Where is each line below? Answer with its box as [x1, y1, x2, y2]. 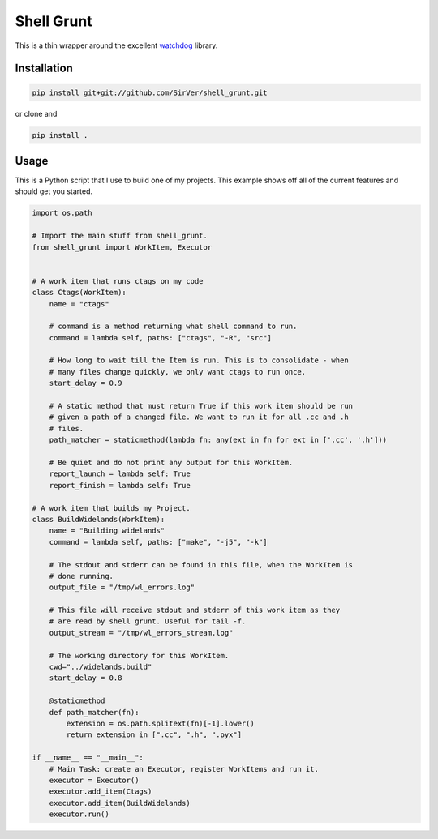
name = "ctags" [49, 299, 109, 308]
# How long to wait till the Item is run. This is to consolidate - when [49, 356, 349, 365]
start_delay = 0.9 [49, 379, 122, 388]
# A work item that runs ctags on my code [32, 276, 204, 285]
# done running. [49, 571, 114, 580]
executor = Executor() [49, 775, 140, 785]
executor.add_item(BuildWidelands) [49, 798, 191, 807]
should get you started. [15, 186, 93, 196]
